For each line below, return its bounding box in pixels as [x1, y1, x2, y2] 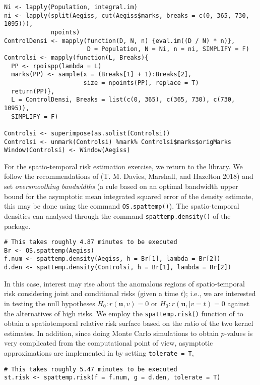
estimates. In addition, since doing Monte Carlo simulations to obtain [4, 327, 219, 338]
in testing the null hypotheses [4, 298, 95, 308]
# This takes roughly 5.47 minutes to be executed [4, 365, 177, 373]
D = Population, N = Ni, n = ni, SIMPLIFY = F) [87, 45, 249, 53]
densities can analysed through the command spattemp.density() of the [4, 210, 231, 221]
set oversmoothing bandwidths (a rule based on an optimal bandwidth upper [4, 181, 238, 191]
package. [4, 220, 31, 231]
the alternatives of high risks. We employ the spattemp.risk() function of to [4, 308, 243, 318]
